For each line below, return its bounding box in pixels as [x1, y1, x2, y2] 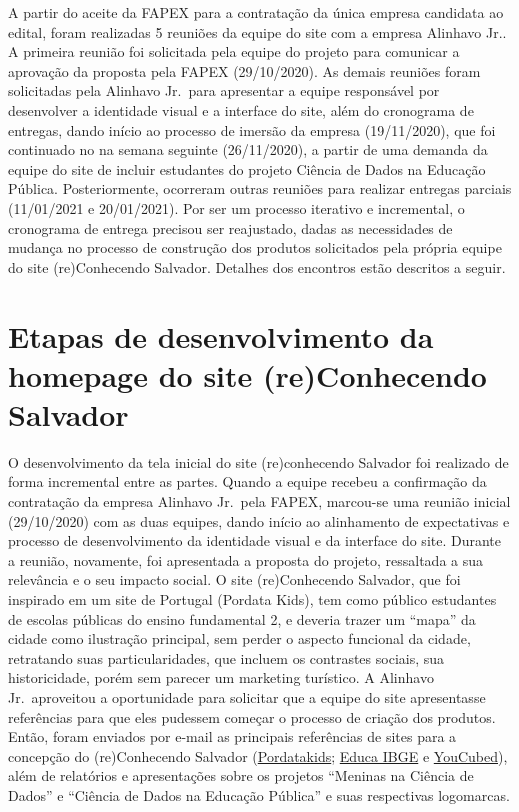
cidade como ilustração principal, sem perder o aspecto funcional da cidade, [8, 628, 471, 649]
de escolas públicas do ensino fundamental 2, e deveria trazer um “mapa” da [8, 608, 476, 629]
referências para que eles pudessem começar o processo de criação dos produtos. [8, 706, 496, 727]
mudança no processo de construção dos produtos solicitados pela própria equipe [8, 237, 502, 258]
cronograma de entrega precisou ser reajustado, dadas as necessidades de [8, 217, 453, 238]
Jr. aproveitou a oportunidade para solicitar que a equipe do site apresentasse [8, 686, 486, 707]
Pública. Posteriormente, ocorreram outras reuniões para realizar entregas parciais [8, 178, 512, 199]
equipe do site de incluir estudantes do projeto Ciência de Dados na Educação [8, 158, 486, 179]
